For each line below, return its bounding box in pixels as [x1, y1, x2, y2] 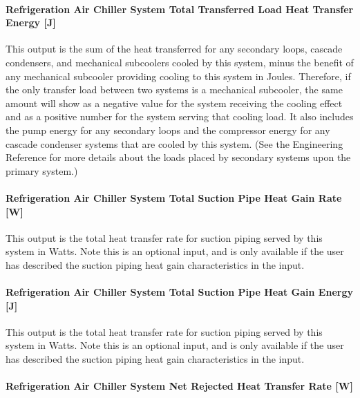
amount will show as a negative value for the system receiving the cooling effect [6, 95, 343, 110]
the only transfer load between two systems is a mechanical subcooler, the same [6, 82, 343, 97]
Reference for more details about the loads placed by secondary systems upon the [6, 150, 351, 164]
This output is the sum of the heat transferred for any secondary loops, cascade [6, 41, 343, 56]
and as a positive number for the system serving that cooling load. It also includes [6, 109, 354, 124]
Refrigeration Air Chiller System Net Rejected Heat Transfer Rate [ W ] [6, 379, 353, 393]
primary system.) [6, 163, 78, 178]
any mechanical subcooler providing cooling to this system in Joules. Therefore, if [6, 68, 351, 83]
